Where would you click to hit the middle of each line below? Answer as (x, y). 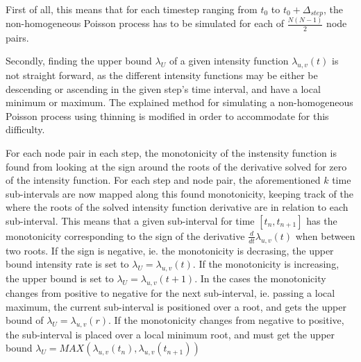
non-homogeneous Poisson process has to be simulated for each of (145, 23)
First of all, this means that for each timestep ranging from (132, 9)
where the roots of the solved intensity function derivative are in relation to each (177, 207)
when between (325, 235)
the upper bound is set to (60, 278)
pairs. (17, 37)
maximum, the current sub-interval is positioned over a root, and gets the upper (176, 306)
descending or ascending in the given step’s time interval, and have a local (163, 88)
